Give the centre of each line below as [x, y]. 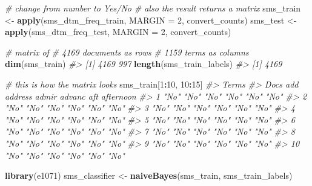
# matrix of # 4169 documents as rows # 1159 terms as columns [127, 52]
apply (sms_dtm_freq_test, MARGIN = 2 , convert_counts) [118, 32]
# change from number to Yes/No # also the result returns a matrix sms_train [153, 8]
